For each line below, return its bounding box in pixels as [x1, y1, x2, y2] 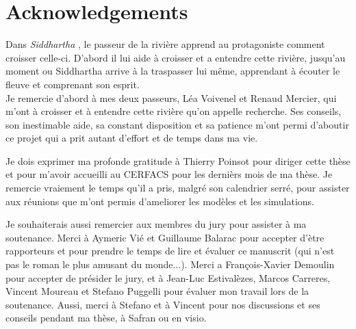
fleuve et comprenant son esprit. [5, 77, 140, 91]
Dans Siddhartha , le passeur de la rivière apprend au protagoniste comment [5, 37, 325, 51]
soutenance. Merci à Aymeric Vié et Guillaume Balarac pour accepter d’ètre [5, 230, 325, 244]
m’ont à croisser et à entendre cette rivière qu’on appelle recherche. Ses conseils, [5, 104, 342, 118]
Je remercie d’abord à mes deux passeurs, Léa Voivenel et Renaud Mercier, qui [5, 90, 337, 105]
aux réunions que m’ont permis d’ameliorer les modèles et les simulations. [5, 194, 314, 208]
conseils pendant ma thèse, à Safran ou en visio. [5, 311, 207, 325]
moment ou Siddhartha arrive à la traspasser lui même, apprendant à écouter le [5, 64, 340, 78]
